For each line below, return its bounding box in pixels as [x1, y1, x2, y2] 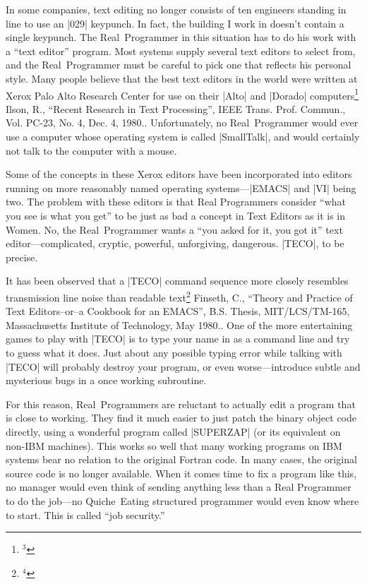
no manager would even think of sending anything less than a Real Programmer [6, 479, 351, 494]
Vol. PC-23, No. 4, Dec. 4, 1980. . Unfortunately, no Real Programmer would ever [6, 115, 359, 130]
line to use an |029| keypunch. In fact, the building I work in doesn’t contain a [6, 16, 344, 30]
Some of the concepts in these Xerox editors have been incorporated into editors [6, 167, 352, 181]
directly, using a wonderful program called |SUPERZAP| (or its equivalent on [6, 424, 341, 439]
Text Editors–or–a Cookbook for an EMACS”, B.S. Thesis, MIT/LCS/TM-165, [6, 304, 350, 318]
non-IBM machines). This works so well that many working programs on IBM [6, 438, 342, 453]
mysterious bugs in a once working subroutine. [6, 373, 207, 388]
